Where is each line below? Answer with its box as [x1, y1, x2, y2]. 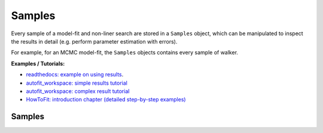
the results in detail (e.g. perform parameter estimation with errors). [11, 38, 178, 45]
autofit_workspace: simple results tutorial [26, 79, 128, 86]
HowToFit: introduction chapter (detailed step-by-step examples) [26, 96, 186, 103]
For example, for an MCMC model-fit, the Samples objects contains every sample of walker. [11, 49, 239, 56]
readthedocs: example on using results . [26, 71, 124, 78]
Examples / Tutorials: [11, 60, 65, 67]
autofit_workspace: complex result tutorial [26, 87, 130, 95]
